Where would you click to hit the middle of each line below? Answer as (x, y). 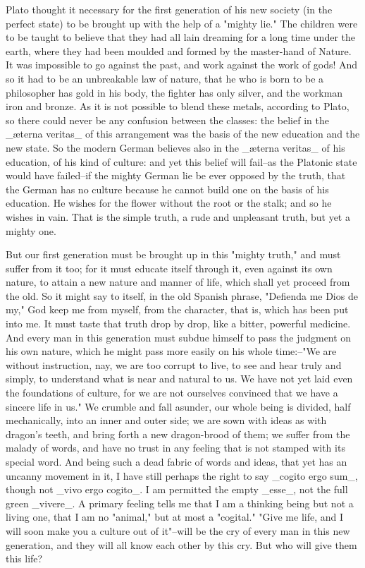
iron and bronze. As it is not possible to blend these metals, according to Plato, (178, 106)
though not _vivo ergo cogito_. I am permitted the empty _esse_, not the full (177, 489)
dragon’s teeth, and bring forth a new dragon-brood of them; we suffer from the (178, 434)
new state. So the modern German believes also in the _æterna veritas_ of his (175, 147)
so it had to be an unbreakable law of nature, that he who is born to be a (165, 78)
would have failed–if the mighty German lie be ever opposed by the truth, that (176, 175)
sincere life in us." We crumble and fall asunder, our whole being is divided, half (178, 406)
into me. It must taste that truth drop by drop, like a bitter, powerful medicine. (178, 324)
